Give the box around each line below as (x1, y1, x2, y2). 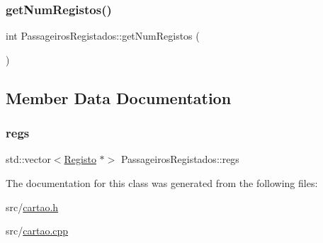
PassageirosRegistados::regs (120, 152, 239, 166)
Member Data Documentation (6, 86, 232, 108)
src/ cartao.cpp (6, 223, 69, 238)
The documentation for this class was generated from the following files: (6, 176, 318, 190)
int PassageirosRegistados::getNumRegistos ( (6, 28, 200, 43)
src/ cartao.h (6, 199, 59, 214)
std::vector (6, 152, 51, 166)
